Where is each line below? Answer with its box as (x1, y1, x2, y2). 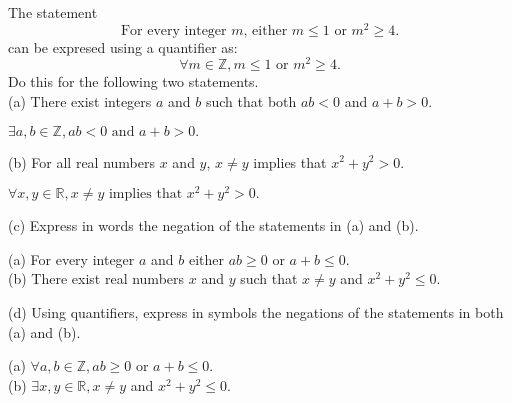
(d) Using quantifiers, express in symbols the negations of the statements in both (8, 301, 504, 322)
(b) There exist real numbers (8, 268, 185, 289)
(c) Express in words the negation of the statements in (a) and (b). (8, 215, 419, 236)
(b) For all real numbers (8, 151, 156, 172)
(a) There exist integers (8, 90, 152, 111)
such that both (205, 90, 297, 111)
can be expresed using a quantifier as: (8, 36, 238, 57)
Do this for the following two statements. (8, 71, 259, 92)
